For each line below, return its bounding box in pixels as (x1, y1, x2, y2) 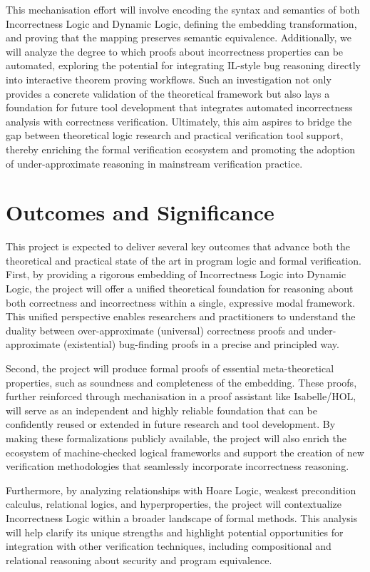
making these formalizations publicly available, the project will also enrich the (6, 430, 346, 445)
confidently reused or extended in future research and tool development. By (6, 417, 336, 431)
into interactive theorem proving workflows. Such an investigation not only (6, 71, 332, 86)
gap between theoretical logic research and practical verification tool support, (6, 128, 344, 143)
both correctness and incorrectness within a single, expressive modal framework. (6, 295, 356, 310)
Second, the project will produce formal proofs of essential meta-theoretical (6, 361, 334, 375)
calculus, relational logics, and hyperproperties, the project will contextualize (6, 496, 342, 511)
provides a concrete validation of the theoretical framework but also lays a (6, 86, 330, 101)
